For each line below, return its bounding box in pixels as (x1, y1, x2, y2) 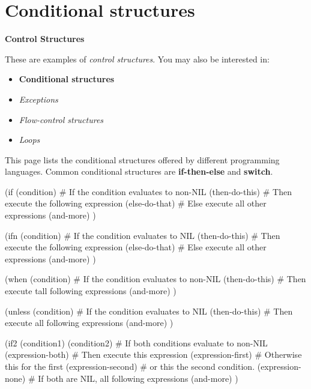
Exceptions (19, 92, 58, 105)
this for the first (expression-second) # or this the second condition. (5, 360, 255, 372)
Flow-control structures (19, 113, 104, 125)
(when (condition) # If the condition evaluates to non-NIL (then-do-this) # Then (5, 273, 306, 285)
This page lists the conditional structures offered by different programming (5, 153, 280, 166)
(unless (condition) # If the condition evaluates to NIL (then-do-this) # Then (5, 304, 293, 317)
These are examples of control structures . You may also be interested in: (5, 52, 270, 65)
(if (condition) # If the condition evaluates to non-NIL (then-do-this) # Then (5, 185, 292, 198)
